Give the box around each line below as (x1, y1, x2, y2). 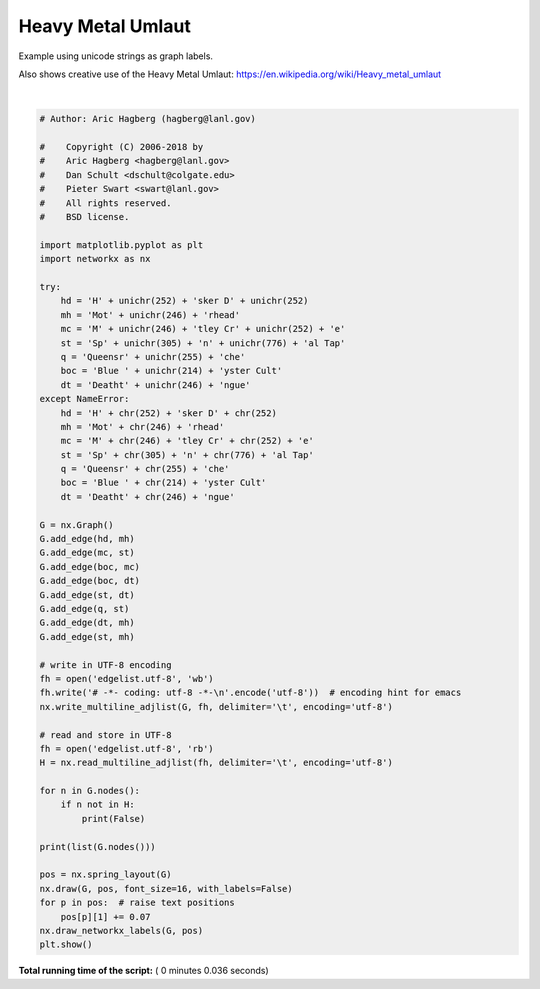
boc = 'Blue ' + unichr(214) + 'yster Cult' (60, 365, 283, 377)
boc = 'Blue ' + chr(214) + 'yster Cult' (60, 477, 267, 489)
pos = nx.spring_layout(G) (39, 869, 172, 880)
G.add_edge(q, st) (39, 603, 130, 614)
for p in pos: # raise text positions (39, 897, 235, 909)
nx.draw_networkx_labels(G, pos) (39, 925, 204, 936)
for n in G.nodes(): (39, 785, 140, 797)
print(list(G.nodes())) (39, 841, 157, 852)
